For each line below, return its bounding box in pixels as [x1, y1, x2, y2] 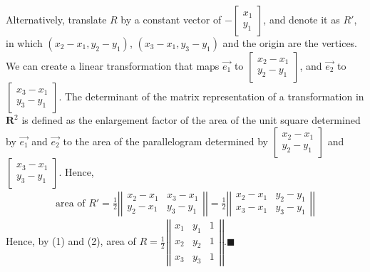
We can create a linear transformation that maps [6, 58, 220, 73]
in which [6, 36, 43, 50]
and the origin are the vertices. [222, 36, 358, 50]
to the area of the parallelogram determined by [63, 133, 269, 148]
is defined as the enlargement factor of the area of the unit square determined [21, 113, 361, 127]
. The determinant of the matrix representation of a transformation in [58, 89, 364, 103]
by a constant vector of [120, 12, 222, 26]
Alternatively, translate [6, 12, 107, 26]
